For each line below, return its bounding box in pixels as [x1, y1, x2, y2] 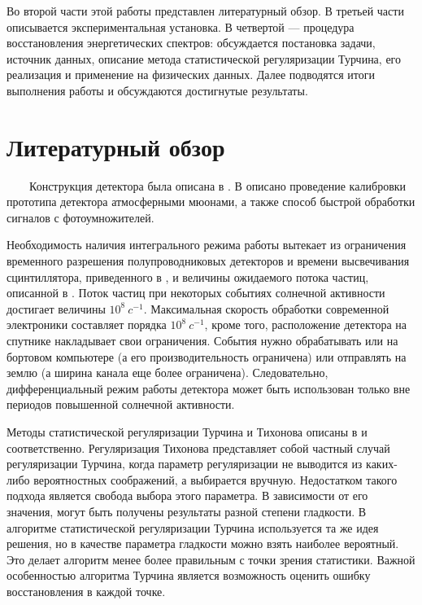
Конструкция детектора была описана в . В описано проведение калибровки [28, 177, 407, 194]
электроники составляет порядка [7, 316, 167, 333]
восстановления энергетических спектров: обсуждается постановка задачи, [7, 34, 376, 51]
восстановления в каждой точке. [7, 582, 166, 599]
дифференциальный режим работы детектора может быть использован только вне [7, 379, 411, 397]
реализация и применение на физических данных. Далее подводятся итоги [7, 66, 375, 83]
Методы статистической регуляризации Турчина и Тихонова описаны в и [7, 423, 368, 440]
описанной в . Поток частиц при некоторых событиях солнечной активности [7, 284, 385, 301]
